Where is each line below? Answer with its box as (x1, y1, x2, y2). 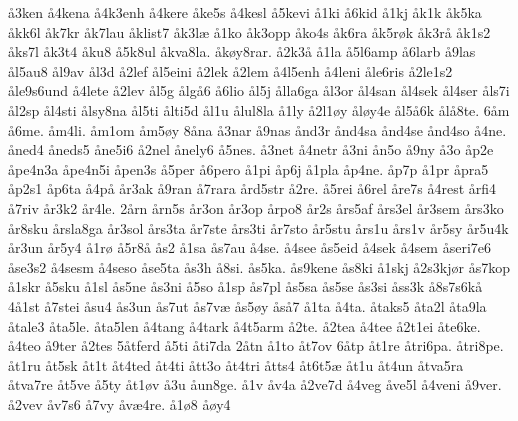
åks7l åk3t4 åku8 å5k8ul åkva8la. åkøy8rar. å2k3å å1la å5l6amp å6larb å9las (8, 41, 476, 62)
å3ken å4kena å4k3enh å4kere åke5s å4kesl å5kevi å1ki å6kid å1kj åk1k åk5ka (8, 2, 482, 22)
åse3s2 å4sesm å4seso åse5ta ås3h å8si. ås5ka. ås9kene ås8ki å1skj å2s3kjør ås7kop (8, 256, 510, 277)
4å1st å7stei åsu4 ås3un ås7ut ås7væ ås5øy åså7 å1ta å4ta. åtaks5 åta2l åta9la (8, 295, 487, 316)
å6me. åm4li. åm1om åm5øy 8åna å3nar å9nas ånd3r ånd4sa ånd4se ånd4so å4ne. (8, 119, 507, 140)
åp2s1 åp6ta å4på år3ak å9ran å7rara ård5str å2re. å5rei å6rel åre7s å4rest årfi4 (8, 178, 497, 199)
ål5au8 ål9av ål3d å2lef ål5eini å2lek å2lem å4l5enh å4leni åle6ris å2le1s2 (8, 60, 453, 81)
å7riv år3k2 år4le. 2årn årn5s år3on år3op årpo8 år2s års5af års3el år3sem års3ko (8, 197, 504, 218)
